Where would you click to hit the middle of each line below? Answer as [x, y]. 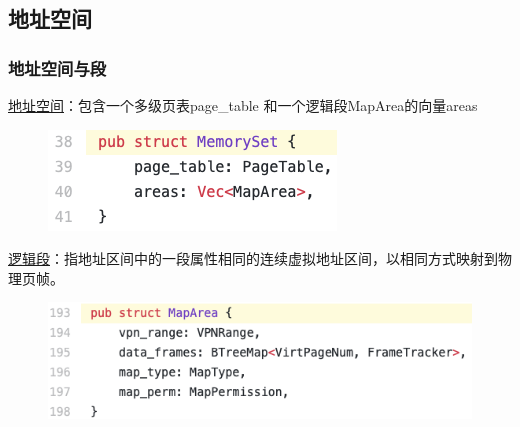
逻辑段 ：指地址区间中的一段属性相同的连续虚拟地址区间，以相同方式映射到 [253, 258]
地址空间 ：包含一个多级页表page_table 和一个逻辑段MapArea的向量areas [243, 105]
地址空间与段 [57, 67]
